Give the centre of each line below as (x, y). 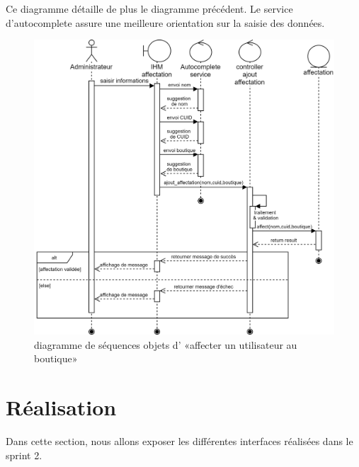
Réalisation (61, 407)
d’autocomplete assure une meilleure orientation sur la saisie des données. (165, 22)
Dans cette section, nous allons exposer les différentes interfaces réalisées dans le (179, 441)
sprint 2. (24, 455)
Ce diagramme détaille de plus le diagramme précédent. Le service (149, 8)
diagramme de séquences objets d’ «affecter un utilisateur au (166, 344)
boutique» (56, 358)
